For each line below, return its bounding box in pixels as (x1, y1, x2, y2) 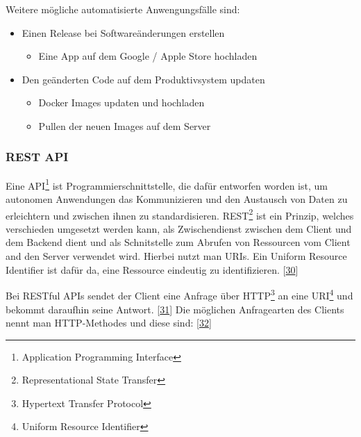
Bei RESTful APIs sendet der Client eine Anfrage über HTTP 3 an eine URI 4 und (6, 286, 353, 302)
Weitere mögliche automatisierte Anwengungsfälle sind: (6, 2, 240, 16)
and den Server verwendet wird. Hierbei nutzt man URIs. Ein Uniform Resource (6, 249, 347, 263)
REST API (6, 148, 69, 165)
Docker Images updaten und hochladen (38, 95, 205, 110)
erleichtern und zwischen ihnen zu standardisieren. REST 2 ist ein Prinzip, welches (6, 206, 354, 222)
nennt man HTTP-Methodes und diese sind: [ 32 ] (6, 315, 212, 330)
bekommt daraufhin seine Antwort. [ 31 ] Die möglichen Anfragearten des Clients (6, 302, 344, 316)
